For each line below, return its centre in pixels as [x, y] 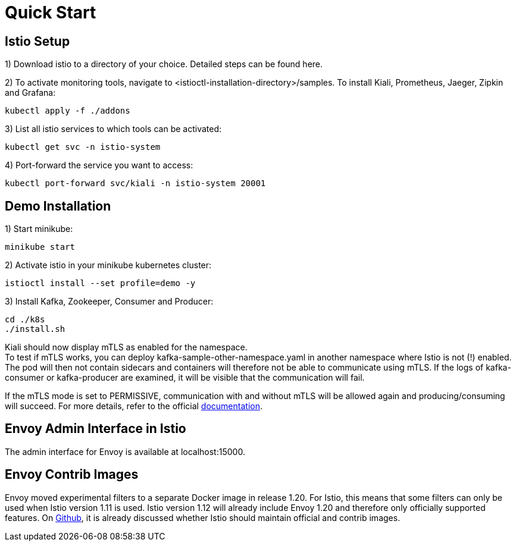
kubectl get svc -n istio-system [83, 147]
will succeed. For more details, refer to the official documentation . [134, 406]
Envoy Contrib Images [72, 475]
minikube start [40, 247]
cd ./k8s [25, 320]
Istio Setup [37, 41]
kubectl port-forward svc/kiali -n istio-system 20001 [135, 183]
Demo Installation [58, 206]
